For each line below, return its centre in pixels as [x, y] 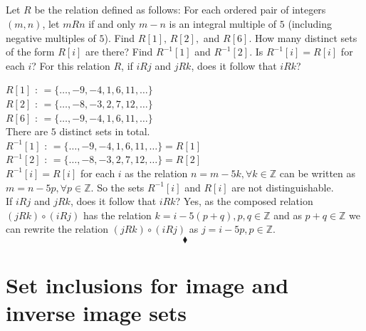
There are [27, 131]
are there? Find [119, 52]
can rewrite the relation [57, 229]
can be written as [318, 173]
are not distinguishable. [283, 187]
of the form [30, 52]
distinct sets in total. [105, 131]
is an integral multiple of [223, 23]
